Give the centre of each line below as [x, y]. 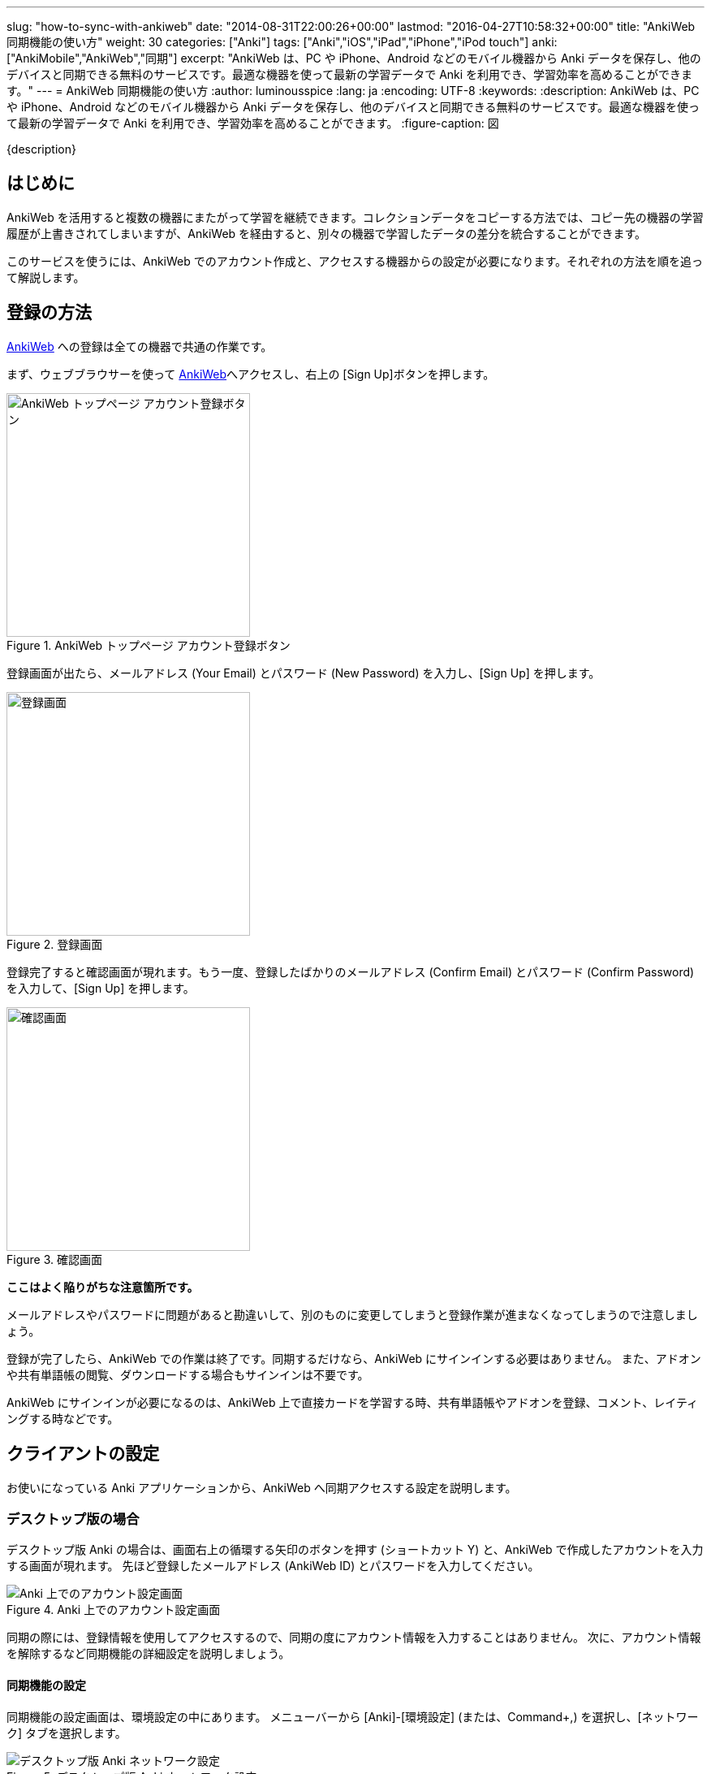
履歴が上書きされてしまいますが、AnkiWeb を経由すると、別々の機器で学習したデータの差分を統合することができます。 [327, 233]
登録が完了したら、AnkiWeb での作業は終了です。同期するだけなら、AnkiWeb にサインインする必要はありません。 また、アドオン [354, 1358]
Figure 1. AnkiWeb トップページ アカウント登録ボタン [149, 645]
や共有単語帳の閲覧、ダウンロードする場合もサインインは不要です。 [188, 1374]
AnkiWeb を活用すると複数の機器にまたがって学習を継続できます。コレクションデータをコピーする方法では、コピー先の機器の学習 [355, 217]
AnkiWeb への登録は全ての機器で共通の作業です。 [140, 346]
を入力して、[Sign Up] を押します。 [101, 988]
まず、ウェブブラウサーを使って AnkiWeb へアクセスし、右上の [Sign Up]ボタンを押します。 [251, 374]
